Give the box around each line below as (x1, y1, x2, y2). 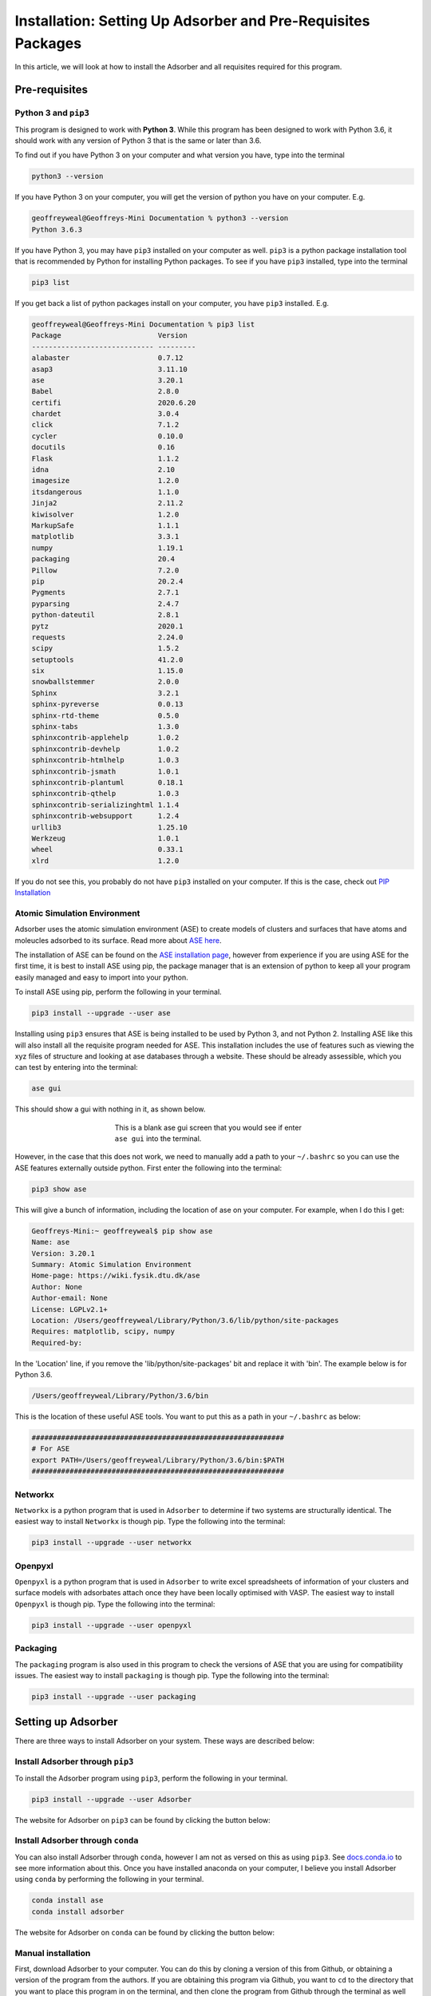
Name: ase (31, 1238, 70, 1247)
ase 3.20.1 (31, 375, 184, 385)
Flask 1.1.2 (31, 453, 180, 463)
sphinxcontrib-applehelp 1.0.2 (31, 733, 180, 743)
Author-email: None (31, 1293, 108, 1303)
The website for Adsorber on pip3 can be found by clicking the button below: (14, 1815, 271, 1824)
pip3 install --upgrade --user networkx (31, 1538, 192, 1547)
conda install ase (31, 1896, 104, 1905)
